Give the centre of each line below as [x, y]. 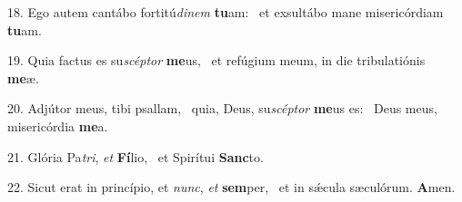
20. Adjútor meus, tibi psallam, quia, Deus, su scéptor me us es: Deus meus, [222, 108]
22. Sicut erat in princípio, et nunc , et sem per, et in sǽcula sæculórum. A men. [231, 187]
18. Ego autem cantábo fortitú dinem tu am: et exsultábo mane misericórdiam [226, 12]
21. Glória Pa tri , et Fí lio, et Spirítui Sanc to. [136, 156]
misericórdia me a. [58, 125]
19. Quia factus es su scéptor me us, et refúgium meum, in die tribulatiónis [216, 60]
